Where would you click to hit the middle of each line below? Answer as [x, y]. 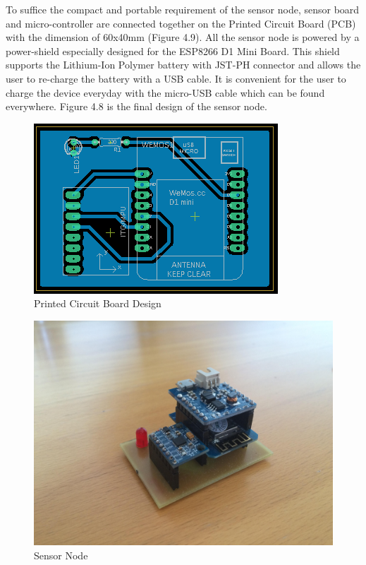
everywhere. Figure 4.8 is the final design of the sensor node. [136, 106]
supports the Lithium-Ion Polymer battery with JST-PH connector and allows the [183, 65]
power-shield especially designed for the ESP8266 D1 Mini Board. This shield [173, 50]
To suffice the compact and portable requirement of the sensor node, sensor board [183, 9]
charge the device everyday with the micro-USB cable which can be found [165, 92]
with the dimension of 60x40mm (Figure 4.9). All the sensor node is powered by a [183, 37]
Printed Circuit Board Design [98, 303]
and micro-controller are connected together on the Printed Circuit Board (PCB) [181, 23]
